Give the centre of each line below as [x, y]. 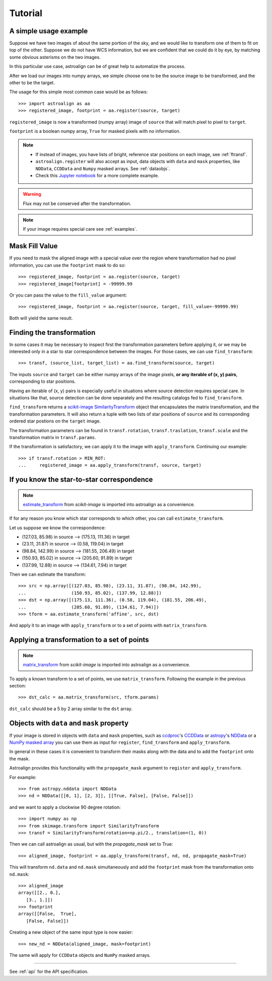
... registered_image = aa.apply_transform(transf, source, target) [110, 465]
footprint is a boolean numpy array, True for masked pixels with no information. [95, 131]
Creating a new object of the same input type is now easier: [71, 932]
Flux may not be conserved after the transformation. [77, 203]
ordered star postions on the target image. [55, 421]
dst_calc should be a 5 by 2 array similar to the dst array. [71, 709]
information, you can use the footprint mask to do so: [67, 265]
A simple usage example [49, 31]
